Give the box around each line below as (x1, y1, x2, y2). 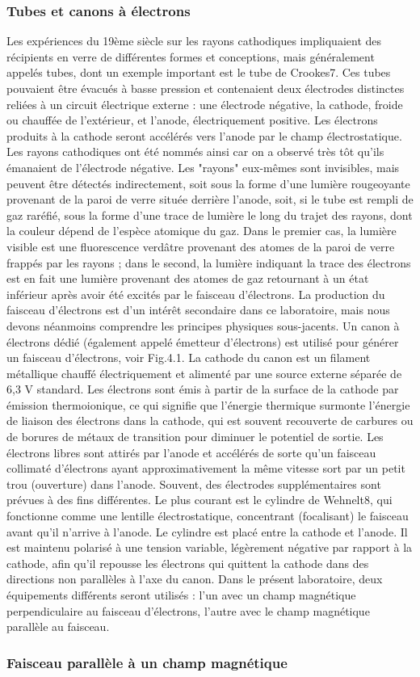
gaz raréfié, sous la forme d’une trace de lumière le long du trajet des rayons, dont (6, 206, 413, 223)
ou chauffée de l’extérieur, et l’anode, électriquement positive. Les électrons (6, 111, 378, 128)
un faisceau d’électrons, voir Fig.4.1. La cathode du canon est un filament (6, 349, 371, 366)
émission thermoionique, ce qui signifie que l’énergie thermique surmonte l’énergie (6, 396, 410, 413)
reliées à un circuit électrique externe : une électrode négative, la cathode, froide (6, 95, 403, 112)
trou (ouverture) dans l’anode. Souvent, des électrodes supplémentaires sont (6, 475, 381, 492)
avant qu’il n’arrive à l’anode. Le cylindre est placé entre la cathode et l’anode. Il (6, 523, 408, 540)
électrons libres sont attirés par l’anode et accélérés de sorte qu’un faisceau (6, 444, 376, 460)
